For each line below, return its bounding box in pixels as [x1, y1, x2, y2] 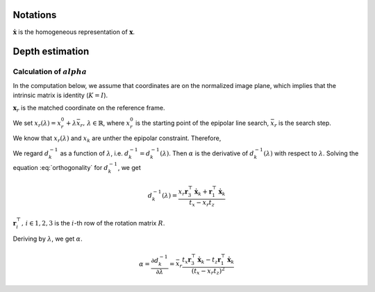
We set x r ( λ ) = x [12, 119, 62, 128]
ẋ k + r [194, 187, 212, 197]
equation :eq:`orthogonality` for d [12, 164, 109, 172]
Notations [12, 9, 57, 21]
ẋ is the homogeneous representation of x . [12, 28, 135, 36]
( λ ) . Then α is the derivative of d [160, 149, 254, 157]
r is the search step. [274, 119, 331, 128]
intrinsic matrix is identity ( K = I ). [12, 91, 108, 100]
